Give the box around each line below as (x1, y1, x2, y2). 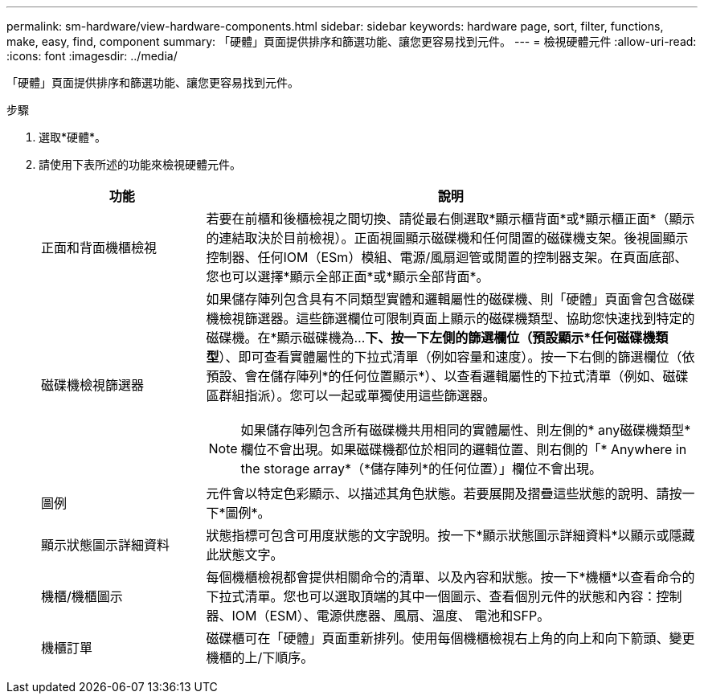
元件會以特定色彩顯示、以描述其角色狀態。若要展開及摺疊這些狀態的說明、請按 (206, 485, 682, 501)
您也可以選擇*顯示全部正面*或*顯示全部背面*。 (206, 268, 489, 285)
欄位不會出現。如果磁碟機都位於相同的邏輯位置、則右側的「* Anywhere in (240, 441, 687, 457)
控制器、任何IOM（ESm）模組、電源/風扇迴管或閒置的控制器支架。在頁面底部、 (206, 249, 688, 265)
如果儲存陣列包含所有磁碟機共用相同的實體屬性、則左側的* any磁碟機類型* (240, 422, 691, 438)
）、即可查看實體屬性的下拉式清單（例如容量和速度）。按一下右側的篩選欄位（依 (219, 349, 695, 365)
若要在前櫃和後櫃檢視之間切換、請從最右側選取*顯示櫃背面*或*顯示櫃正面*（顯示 (206, 211, 695, 227)
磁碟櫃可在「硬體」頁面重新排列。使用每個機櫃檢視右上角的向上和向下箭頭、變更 (206, 630, 695, 646)
